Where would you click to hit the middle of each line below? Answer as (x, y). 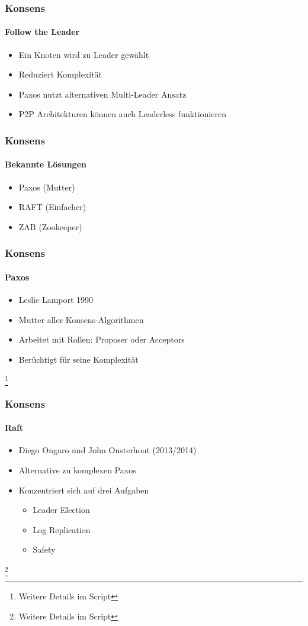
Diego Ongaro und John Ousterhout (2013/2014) (108, 450)
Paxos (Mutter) (47, 187)
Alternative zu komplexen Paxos (77, 470)
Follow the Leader (42, 32)
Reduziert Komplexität (60, 74)
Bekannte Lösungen (46, 164)
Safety (44, 549)
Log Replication (62, 529)
